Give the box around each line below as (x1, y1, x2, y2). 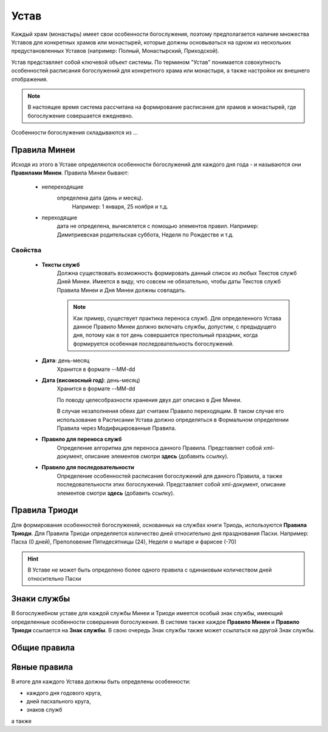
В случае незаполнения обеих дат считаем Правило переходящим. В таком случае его (56, 407, 284, 415)
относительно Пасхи (27, 575, 81, 582)
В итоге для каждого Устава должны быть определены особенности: (11, 678, 191, 685)
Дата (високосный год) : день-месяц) (41, 376, 140, 384)
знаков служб (26, 706, 63, 714)
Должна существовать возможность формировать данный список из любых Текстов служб (56, 269, 297, 277)
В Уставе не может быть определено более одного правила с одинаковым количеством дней (27, 566, 272, 574)
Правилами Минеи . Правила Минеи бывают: (11, 169, 129, 176)
